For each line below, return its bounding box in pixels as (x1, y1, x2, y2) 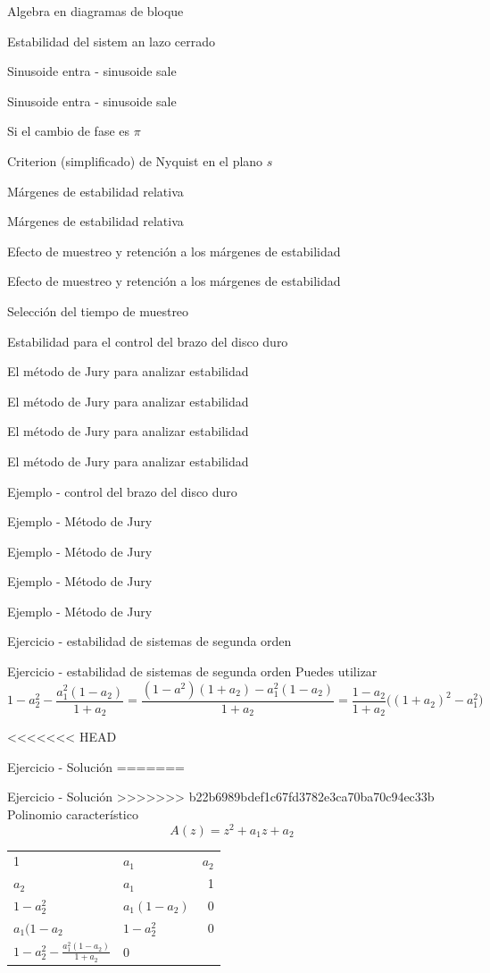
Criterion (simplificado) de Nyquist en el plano (7, 151, 263, 170)
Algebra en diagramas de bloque (7, 2, 184, 20)
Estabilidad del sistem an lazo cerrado (7, 31, 216, 50)
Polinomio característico (7, 804, 138, 823)
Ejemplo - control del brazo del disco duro (7, 482, 237, 500)
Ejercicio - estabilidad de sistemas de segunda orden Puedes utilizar (7, 662, 378, 681)
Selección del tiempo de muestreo (7, 301, 189, 320)
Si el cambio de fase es (7, 122, 130, 140)
